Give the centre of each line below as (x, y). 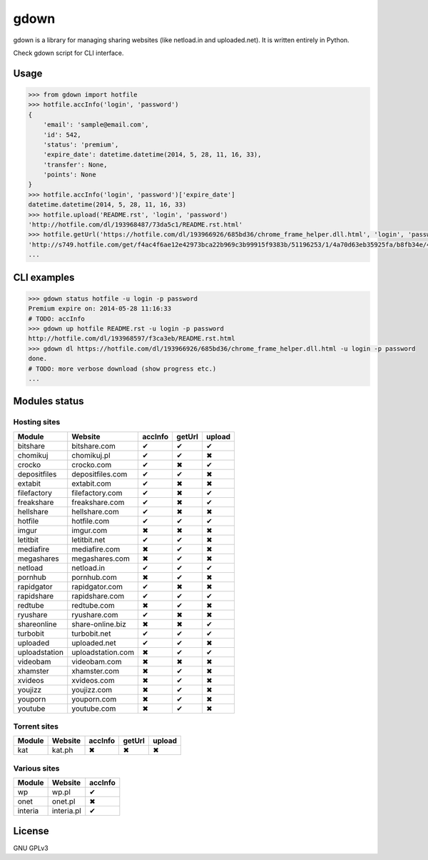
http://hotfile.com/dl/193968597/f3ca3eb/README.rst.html (132, 339)
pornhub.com (94, 577)
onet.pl (63, 801)
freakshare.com (98, 502)
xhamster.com (96, 671)
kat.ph (62, 750)
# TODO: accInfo (57, 319)
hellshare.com (95, 511)
